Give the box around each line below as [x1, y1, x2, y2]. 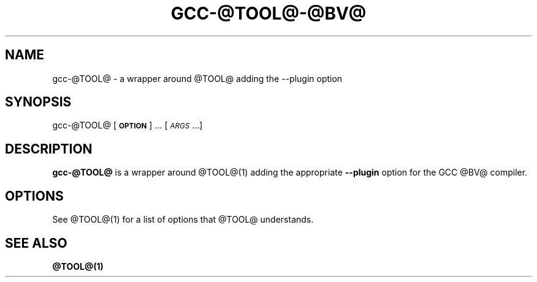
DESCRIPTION [5, 141, 93, 157]
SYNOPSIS [5, 94, 72, 110]
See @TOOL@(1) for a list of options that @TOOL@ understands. [52, 214, 314, 225]
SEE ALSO [5, 235, 67, 251]
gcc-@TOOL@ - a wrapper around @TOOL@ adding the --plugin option [52, 73, 343, 84]
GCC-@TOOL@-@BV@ [170, 3, 367, 24]
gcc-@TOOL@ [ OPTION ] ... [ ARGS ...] [52, 120, 203, 131]
